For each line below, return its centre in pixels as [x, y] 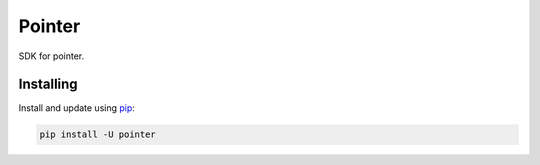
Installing [48, 84]
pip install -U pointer [98, 134]
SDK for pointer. [51, 56]
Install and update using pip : [76, 108]
